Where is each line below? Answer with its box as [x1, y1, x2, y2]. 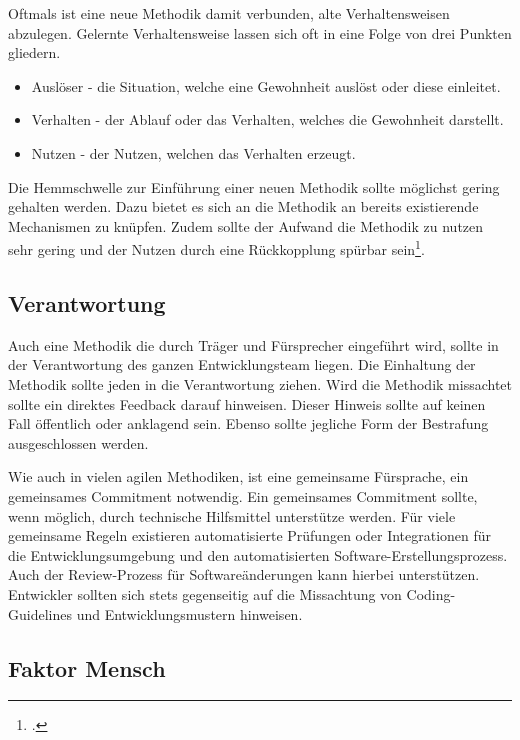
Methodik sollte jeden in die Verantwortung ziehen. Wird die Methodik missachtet [8, 373, 512, 394]
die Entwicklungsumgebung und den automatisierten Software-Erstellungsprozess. [8, 544, 508, 565]
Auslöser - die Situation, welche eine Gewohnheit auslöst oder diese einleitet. [31, 75, 501, 96]
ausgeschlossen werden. [8, 432, 149, 453]
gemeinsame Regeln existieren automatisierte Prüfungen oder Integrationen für [8, 525, 492, 546]
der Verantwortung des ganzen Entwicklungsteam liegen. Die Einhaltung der [8, 354, 476, 375]
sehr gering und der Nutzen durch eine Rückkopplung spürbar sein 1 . [8, 236, 425, 259]
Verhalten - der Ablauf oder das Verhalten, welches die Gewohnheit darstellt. [31, 109, 504, 130]
